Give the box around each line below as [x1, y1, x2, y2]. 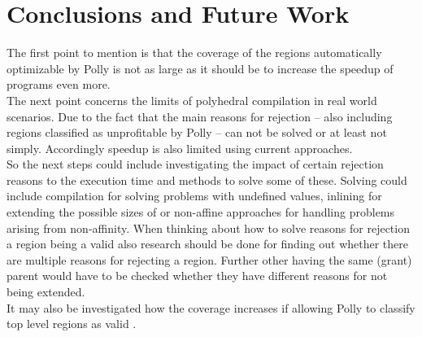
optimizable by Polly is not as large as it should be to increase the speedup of [7, 59, 394, 77]
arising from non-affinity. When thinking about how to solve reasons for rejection [7, 219, 410, 236]
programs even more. [7, 76, 111, 93]
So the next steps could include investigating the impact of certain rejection [7, 155, 384, 173]
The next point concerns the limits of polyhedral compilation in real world [7, 91, 377, 108]
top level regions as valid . [7, 315, 137, 332]
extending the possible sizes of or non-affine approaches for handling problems [7, 204, 395, 221]
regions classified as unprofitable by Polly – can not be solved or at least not [7, 124, 387, 141]
